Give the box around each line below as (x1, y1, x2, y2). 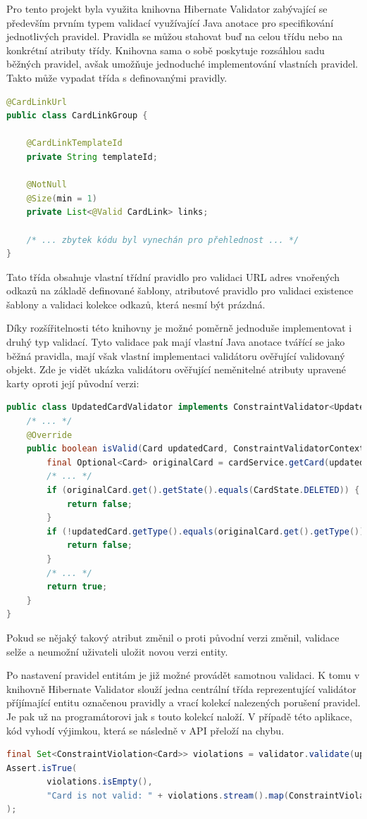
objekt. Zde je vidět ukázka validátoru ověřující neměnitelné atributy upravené (6, 362, 347, 377)
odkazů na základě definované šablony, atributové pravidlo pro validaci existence (6, 283, 354, 298)
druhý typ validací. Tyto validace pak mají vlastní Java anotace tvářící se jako (6, 335, 345, 349)
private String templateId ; (26, 151, 158, 162)
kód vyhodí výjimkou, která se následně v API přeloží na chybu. (6, 723, 285, 737)
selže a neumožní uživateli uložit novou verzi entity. (6, 644, 228, 658)
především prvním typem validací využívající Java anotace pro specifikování (6, 15, 334, 30)
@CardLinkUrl (6, 96, 67, 107)
